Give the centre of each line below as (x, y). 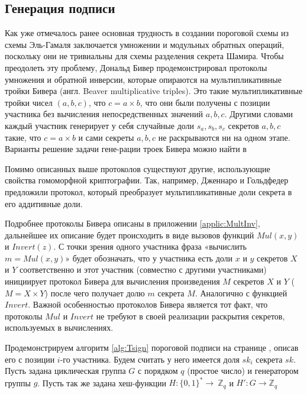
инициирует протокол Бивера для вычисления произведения (112, 281)
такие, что (23, 137)
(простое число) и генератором (243, 371)
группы (18, 382)
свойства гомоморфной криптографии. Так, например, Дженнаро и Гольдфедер (147, 180)
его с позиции (30, 359)
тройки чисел (29, 102)
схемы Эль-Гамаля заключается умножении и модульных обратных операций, (145, 44)
